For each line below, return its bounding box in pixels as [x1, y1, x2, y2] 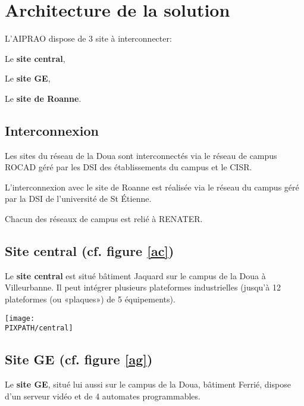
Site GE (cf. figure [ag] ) [5, 350, 153, 368]
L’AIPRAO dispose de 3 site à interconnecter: [5, 32, 172, 45]
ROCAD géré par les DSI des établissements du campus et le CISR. [5, 161, 252, 173]
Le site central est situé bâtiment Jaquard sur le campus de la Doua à [5, 269, 266, 282]
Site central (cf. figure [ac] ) [5, 242, 174, 260]
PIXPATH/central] [5, 324, 73, 333]
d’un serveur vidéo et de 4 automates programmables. [5, 389, 200, 402]
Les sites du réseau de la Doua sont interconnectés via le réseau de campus [5, 149, 277, 161]
